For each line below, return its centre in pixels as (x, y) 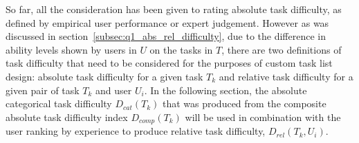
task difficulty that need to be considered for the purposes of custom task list (169, 63)
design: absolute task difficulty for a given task (104, 76)
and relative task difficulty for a (286, 76)
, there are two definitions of (282, 49)
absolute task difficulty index (67, 117)
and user (114, 90)
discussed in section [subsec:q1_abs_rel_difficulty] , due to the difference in (166, 36)
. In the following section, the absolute (225, 90)
